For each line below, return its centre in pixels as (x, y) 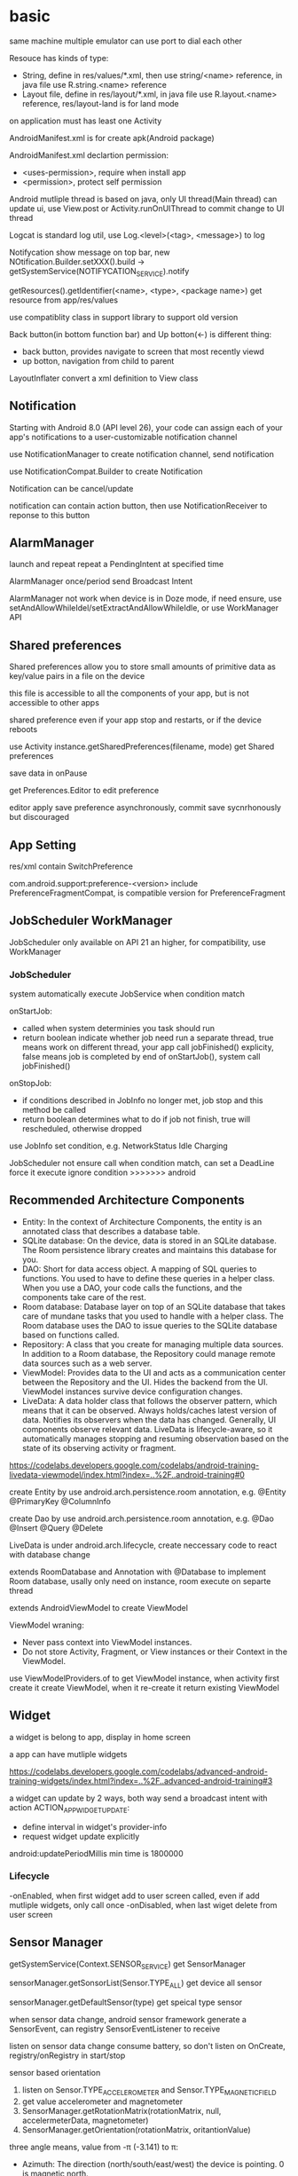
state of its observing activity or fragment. (99, 1447)
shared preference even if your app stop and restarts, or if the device (136, 720)
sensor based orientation (55, 2073)
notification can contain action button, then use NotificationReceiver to (138, 505)
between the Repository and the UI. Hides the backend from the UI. (145, 1382)
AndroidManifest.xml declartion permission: (89, 155)
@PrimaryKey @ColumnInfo (60, 1501)
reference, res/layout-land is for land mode (100, 103)
